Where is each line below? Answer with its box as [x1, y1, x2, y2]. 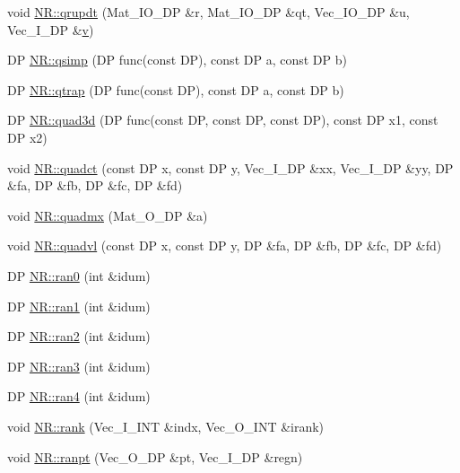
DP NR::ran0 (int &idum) [7, 266, 151, 285]
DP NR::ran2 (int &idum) [7, 327, 151, 346]
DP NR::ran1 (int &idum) [7, 296, 151, 315]
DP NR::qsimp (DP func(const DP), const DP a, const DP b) [7, 50, 347, 69]
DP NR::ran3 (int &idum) [7, 356, 151, 375]
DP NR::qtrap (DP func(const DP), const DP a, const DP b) [7, 80, 344, 99]
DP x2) [7, 127, 48, 146]
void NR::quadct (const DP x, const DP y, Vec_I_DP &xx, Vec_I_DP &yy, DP [7, 158, 454, 177]
